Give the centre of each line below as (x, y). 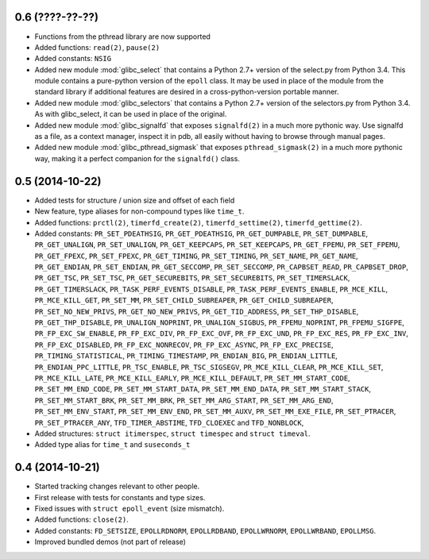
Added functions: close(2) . (81, 519)
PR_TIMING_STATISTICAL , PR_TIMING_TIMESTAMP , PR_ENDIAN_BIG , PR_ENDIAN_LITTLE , (186, 356)
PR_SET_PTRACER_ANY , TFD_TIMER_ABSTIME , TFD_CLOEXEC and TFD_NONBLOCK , (169, 422)
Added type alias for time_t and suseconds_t (112, 445)
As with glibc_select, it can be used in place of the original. (131, 114)
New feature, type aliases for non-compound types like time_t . (139, 211)
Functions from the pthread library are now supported (122, 37)
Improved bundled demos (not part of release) (110, 542)
